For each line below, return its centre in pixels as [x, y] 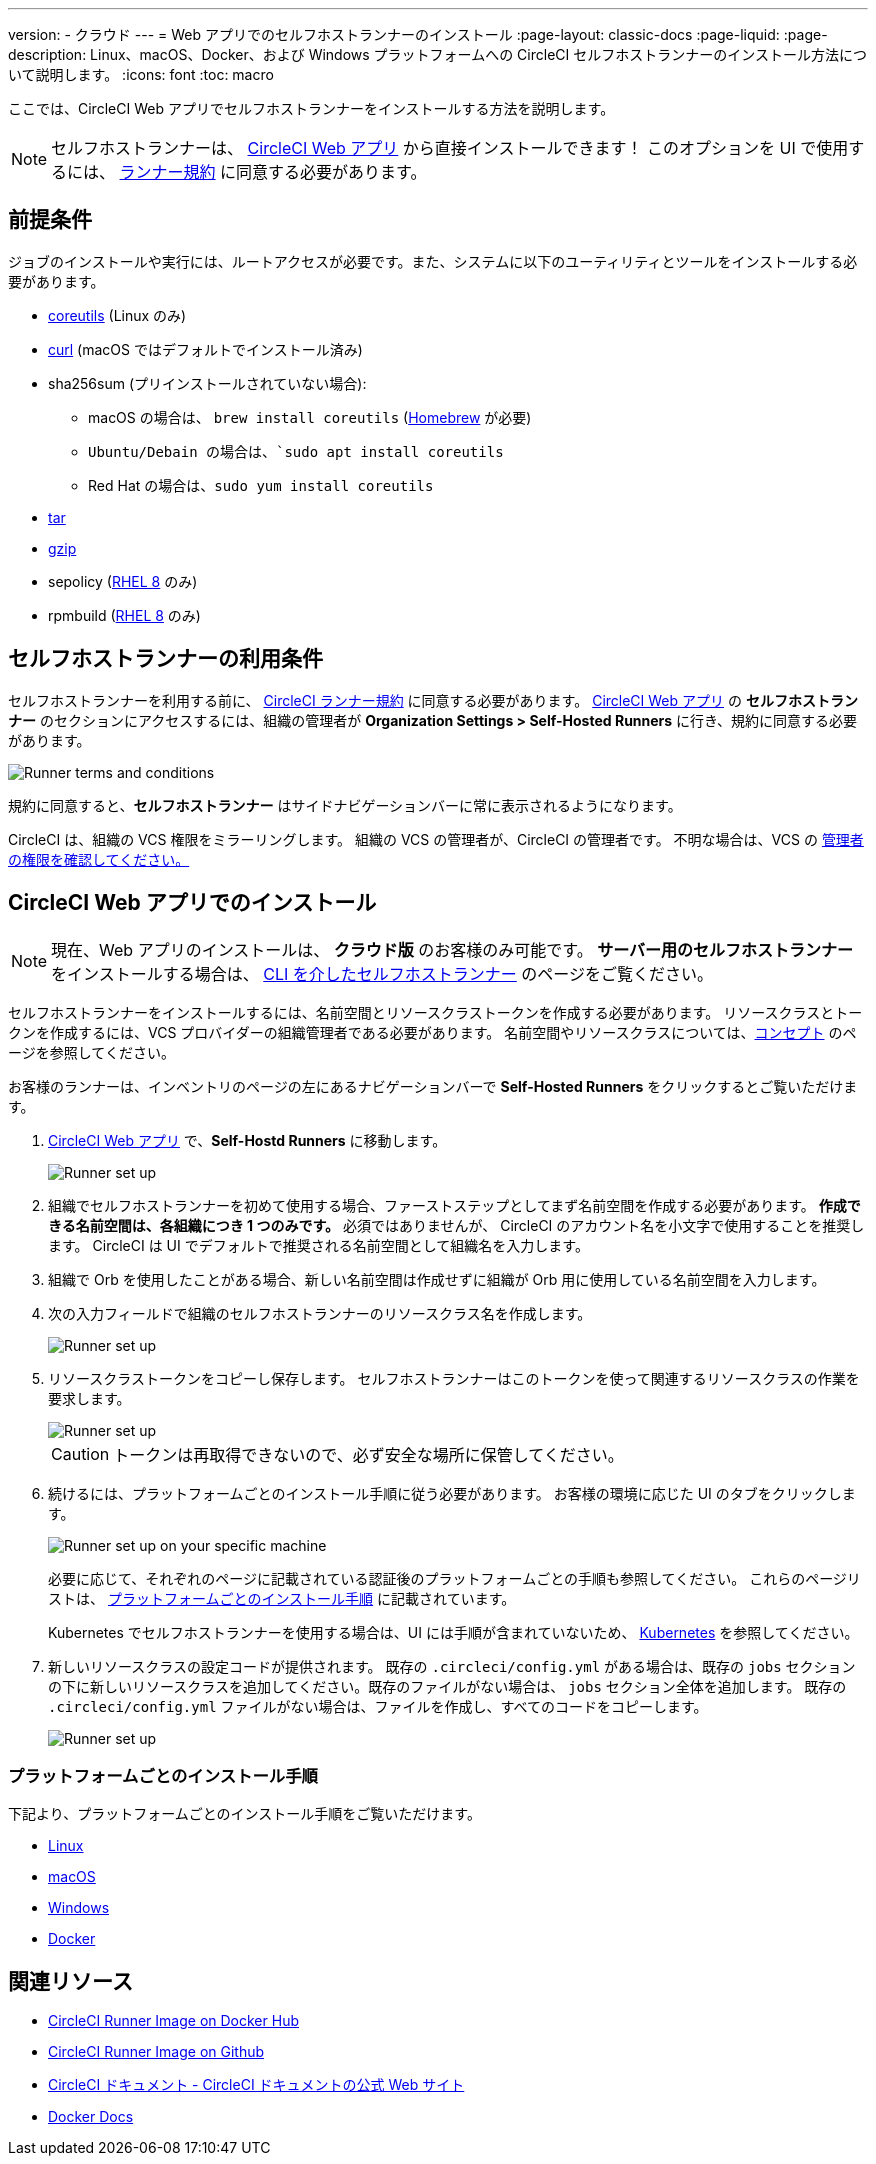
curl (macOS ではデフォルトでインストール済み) [205, 349]
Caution [80, 1453]
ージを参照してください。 [91, 1052]
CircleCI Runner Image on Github [156, 2052]
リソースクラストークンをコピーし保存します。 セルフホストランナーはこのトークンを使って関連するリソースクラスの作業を [454, 1378]
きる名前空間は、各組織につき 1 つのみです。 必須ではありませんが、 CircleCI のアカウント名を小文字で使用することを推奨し [456, 1225]
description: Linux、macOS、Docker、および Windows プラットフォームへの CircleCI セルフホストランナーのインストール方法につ [437, 54]
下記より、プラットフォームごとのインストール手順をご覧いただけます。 [244, 1814]
